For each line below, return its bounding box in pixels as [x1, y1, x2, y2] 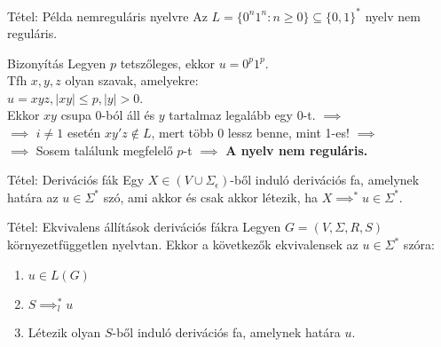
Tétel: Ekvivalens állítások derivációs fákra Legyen [7, 217, 281, 236]
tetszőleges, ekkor [120, 53, 216, 72]
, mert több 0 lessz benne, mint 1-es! [151, 123, 350, 142]
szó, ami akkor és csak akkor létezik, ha [103, 187, 319, 206]
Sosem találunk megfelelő [35, 140, 173, 159]
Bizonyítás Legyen [7, 53, 106, 72]
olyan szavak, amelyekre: [65, 71, 199, 90]
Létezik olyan [28, 323, 101, 342]
